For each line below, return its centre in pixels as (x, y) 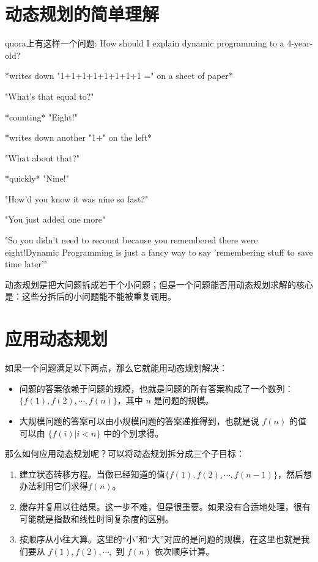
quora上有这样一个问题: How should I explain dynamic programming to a (145, 43)
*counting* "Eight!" (41, 116)
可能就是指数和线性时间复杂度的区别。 (96, 518)
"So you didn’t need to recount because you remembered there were (131, 240)
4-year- (300, 43)
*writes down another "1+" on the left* (79, 137)
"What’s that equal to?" (50, 96)
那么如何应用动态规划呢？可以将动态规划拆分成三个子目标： (125, 453)
